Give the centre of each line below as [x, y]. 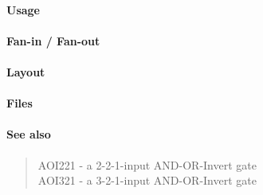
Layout [26, 71]
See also [29, 134]
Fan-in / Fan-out [53, 40]
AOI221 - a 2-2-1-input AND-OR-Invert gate [147, 164]
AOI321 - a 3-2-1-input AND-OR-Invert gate [147, 180]
